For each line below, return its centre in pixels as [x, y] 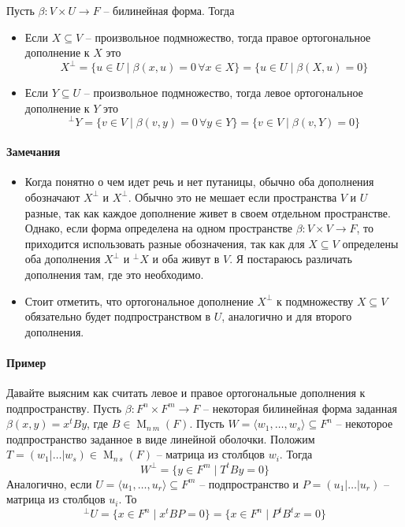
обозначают [52, 197]
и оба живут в [186, 259]
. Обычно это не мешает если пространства [232, 197]
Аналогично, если [49, 483]
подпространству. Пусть [64, 408]
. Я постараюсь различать [291, 259]
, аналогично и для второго [287, 316]
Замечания [33, 152]
